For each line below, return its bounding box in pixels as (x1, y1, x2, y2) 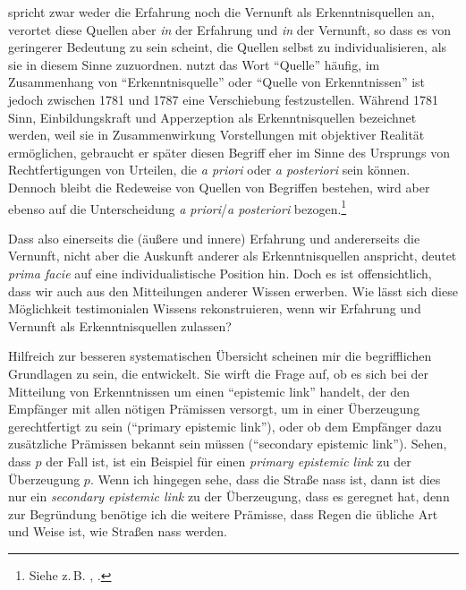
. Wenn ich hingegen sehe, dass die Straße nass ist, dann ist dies (89, 469, 441, 488)
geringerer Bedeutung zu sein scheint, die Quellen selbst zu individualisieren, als (8, 38, 447, 56)
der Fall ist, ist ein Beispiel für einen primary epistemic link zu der (46, 451, 411, 470)
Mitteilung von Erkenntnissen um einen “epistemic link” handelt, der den (8, 381, 410, 400)
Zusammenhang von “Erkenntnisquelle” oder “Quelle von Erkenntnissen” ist (8, 73, 426, 91)
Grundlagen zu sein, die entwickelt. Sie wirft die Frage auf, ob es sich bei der (8, 363, 429, 382)
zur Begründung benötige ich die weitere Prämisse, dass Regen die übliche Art (8, 504, 438, 523)
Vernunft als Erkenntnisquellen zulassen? (8, 316, 232, 335)
